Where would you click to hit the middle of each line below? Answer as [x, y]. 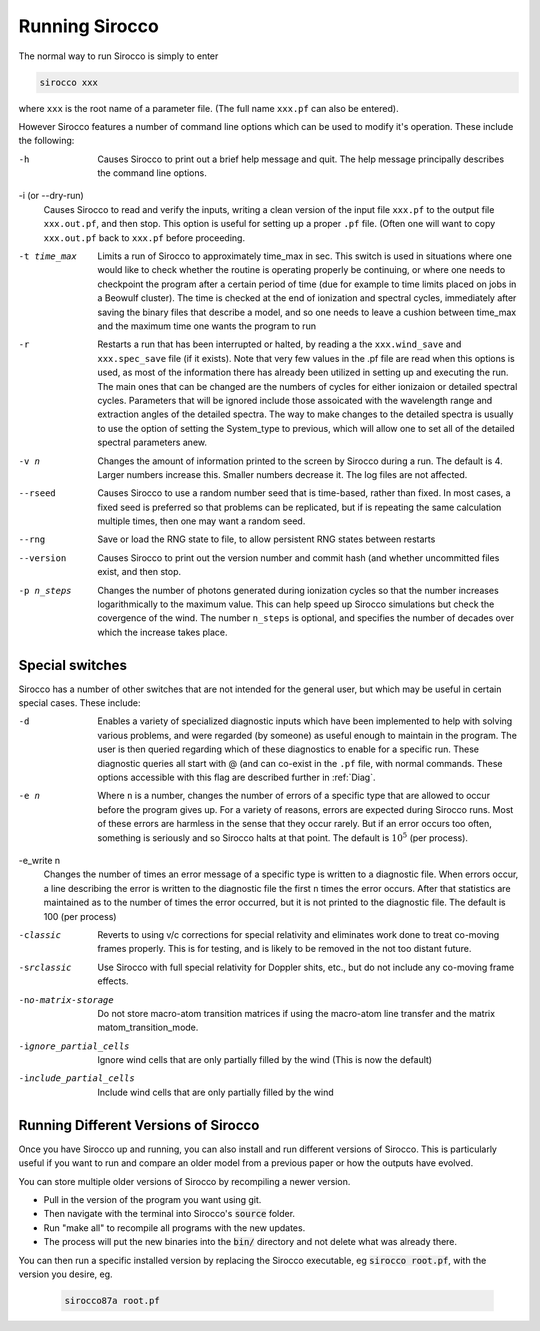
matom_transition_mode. [148, 1027]
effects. [113, 981]
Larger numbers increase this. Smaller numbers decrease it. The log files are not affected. [282, 474]
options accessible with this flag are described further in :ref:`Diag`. [236, 777]
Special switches [72, 665]
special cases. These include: [79, 703]
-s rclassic [45, 967]
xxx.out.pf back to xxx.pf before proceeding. [144, 237]
